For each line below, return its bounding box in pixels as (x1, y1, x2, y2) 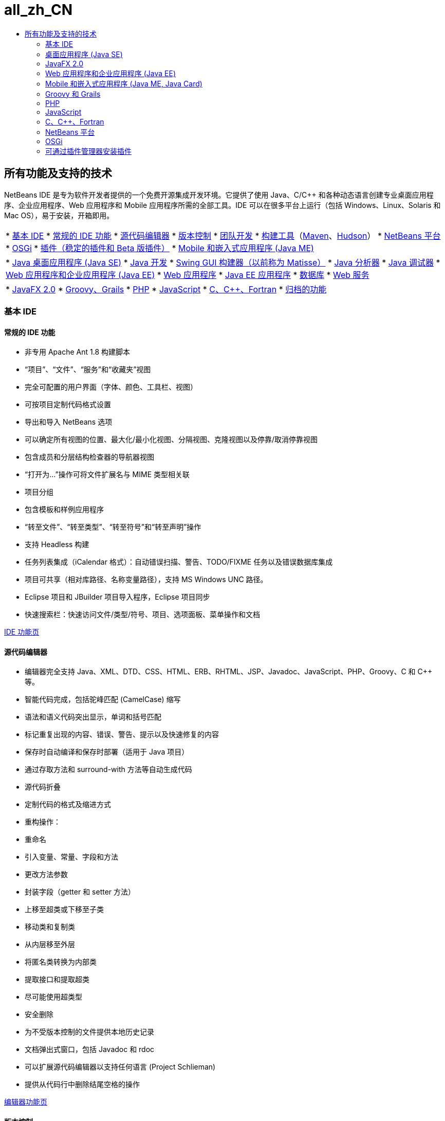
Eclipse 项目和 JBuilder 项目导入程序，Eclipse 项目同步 (25, 592, 210, 602)
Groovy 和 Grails (45, 89, 101, 98)
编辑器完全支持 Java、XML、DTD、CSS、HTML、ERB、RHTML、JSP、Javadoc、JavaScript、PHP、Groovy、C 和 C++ (25, 667, 433, 676)
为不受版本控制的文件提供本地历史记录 (25, 1027, 154, 1037)
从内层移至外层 (25, 940, 75, 949)
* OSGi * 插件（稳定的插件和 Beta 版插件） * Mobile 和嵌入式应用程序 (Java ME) (6, 242, 314, 253)
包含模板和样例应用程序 (25, 505, 104, 514)
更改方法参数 (25, 870, 68, 879)
